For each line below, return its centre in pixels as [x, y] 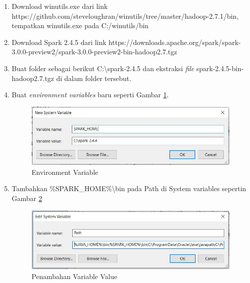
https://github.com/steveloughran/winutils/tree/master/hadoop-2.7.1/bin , [125, 16]
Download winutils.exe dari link [60, 6]
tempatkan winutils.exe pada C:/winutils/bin [80, 25]
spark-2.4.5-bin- [220, 68]
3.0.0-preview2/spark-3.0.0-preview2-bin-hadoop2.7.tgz [94, 52]
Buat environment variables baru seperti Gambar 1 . [90, 95]
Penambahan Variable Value [74, 276]
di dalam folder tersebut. [94, 78]
